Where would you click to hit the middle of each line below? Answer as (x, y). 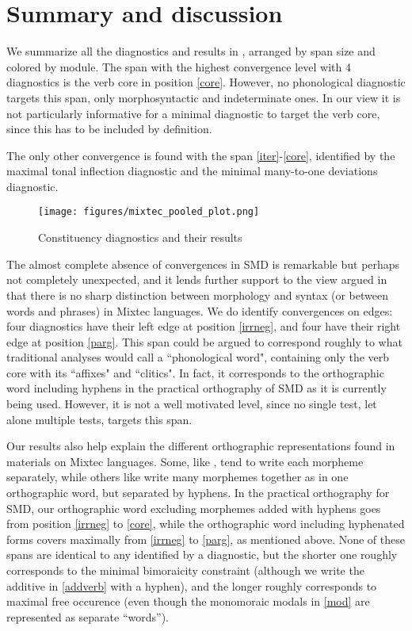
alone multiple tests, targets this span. (99, 419)
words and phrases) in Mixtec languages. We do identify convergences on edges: (200, 310)
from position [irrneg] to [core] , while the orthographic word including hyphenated (206, 524)
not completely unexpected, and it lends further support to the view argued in (197, 279)
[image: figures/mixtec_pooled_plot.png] (149, 212)
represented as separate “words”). (88, 616)
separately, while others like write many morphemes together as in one (177, 477)
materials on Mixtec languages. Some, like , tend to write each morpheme (185, 461)
